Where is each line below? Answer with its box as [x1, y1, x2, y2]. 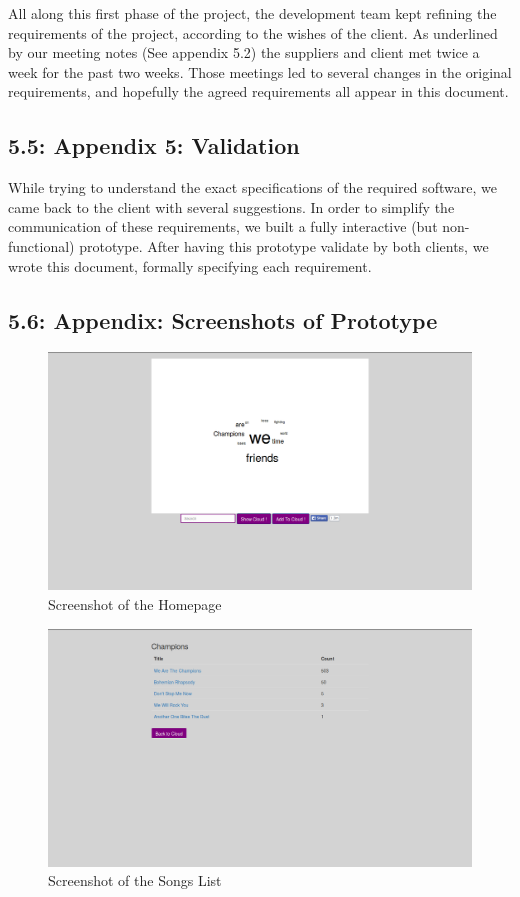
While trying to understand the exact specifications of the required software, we [8, 177, 497, 198]
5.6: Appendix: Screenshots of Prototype [8, 304, 438, 335]
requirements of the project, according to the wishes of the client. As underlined [8, 22, 498, 43]
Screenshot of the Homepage [48, 594, 222, 615]
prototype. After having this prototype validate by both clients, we [79, 235, 489, 256]
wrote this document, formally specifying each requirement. [8, 255, 372, 276]
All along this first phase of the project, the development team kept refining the [8, 3, 497, 23]
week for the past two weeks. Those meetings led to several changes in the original [8, 61, 512, 82]
